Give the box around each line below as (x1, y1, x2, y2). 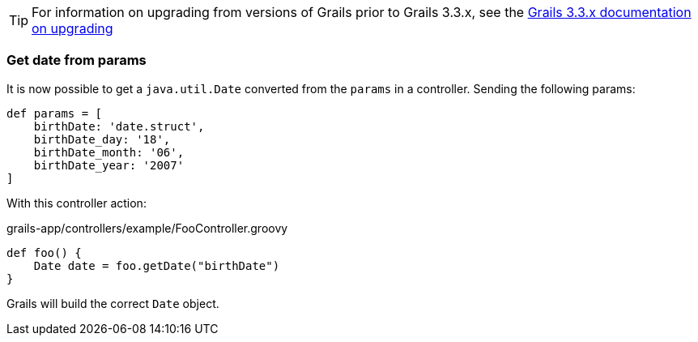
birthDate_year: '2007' (33, 158, 185, 172)
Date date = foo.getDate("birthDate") (33, 259, 280, 272)
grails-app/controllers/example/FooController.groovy (6, 220, 288, 235)
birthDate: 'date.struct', (33, 119, 205, 133)
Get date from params (6, 52, 147, 69)
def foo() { (6, 246, 82, 259)
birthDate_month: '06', (33, 145, 185, 159)
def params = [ (6, 106, 103, 120)
